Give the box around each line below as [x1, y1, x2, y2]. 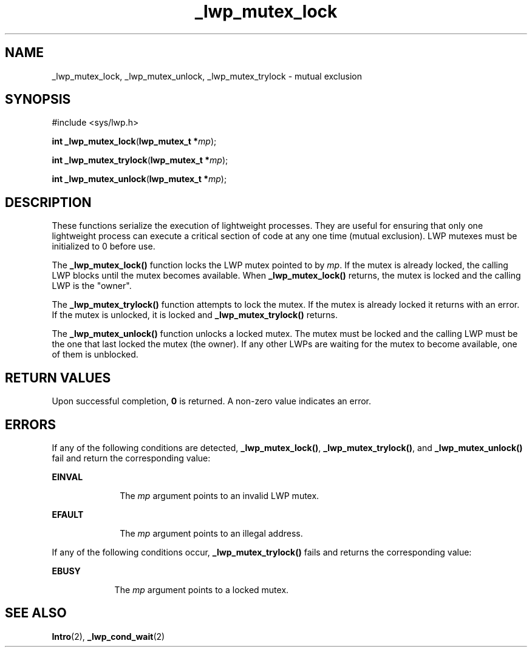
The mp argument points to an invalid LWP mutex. [120, 490, 319, 501]
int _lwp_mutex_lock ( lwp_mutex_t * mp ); [52, 136, 217, 147]
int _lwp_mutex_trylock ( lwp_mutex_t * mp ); [52, 155, 228, 166]
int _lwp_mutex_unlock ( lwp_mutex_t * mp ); [52, 174, 227, 185]
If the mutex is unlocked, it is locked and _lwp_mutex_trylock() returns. [52, 310, 338, 321]
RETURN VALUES [5, 370, 111, 385]
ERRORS [5, 416, 56, 432]
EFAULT [52, 509, 84, 520]
